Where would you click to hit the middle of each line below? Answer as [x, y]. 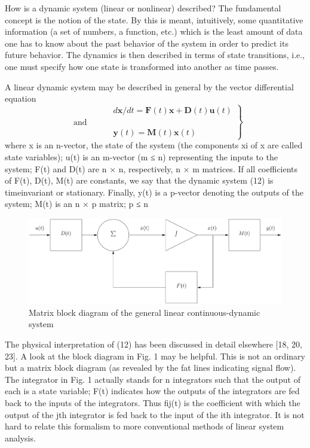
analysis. [20, 438]
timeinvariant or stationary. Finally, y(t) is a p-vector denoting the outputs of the [154, 192]
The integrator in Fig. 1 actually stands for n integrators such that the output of [153, 379]
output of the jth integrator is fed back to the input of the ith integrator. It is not [155, 414]
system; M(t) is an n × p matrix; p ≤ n [77, 204]
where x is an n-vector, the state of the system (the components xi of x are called [154, 145]
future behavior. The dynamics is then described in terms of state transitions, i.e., [155, 55]
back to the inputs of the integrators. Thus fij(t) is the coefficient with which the [153, 403]
